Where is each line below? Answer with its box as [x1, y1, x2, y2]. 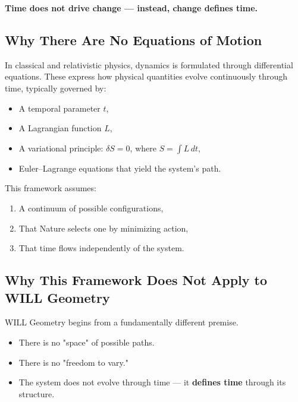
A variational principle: [18, 141, 103, 154]
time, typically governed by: [5, 81, 106, 94]
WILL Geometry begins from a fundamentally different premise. [5, 316, 239, 328]
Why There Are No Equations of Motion [5, 30, 262, 49]
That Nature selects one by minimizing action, [18, 221, 189, 234]
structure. [18, 387, 55, 400]
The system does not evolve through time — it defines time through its [18, 376, 286, 388]
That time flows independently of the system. [18, 242, 184, 254]
